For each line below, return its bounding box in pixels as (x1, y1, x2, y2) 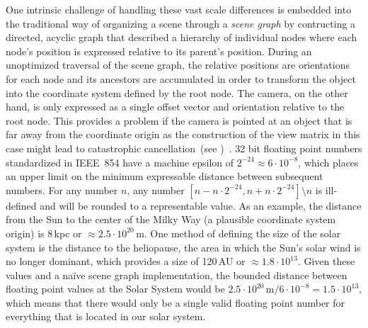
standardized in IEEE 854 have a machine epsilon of (6, 154, 234, 169)
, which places (298, 154, 359, 169)
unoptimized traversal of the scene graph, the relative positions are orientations (6, 57, 350, 72)
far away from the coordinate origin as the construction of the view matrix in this (6, 127, 360, 142)
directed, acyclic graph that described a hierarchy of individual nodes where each (6, 30, 357, 45)
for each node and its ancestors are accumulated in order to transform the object (6, 71, 356, 86)
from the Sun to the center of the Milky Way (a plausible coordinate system (6, 212, 336, 227)
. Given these (297, 254, 355, 268)
